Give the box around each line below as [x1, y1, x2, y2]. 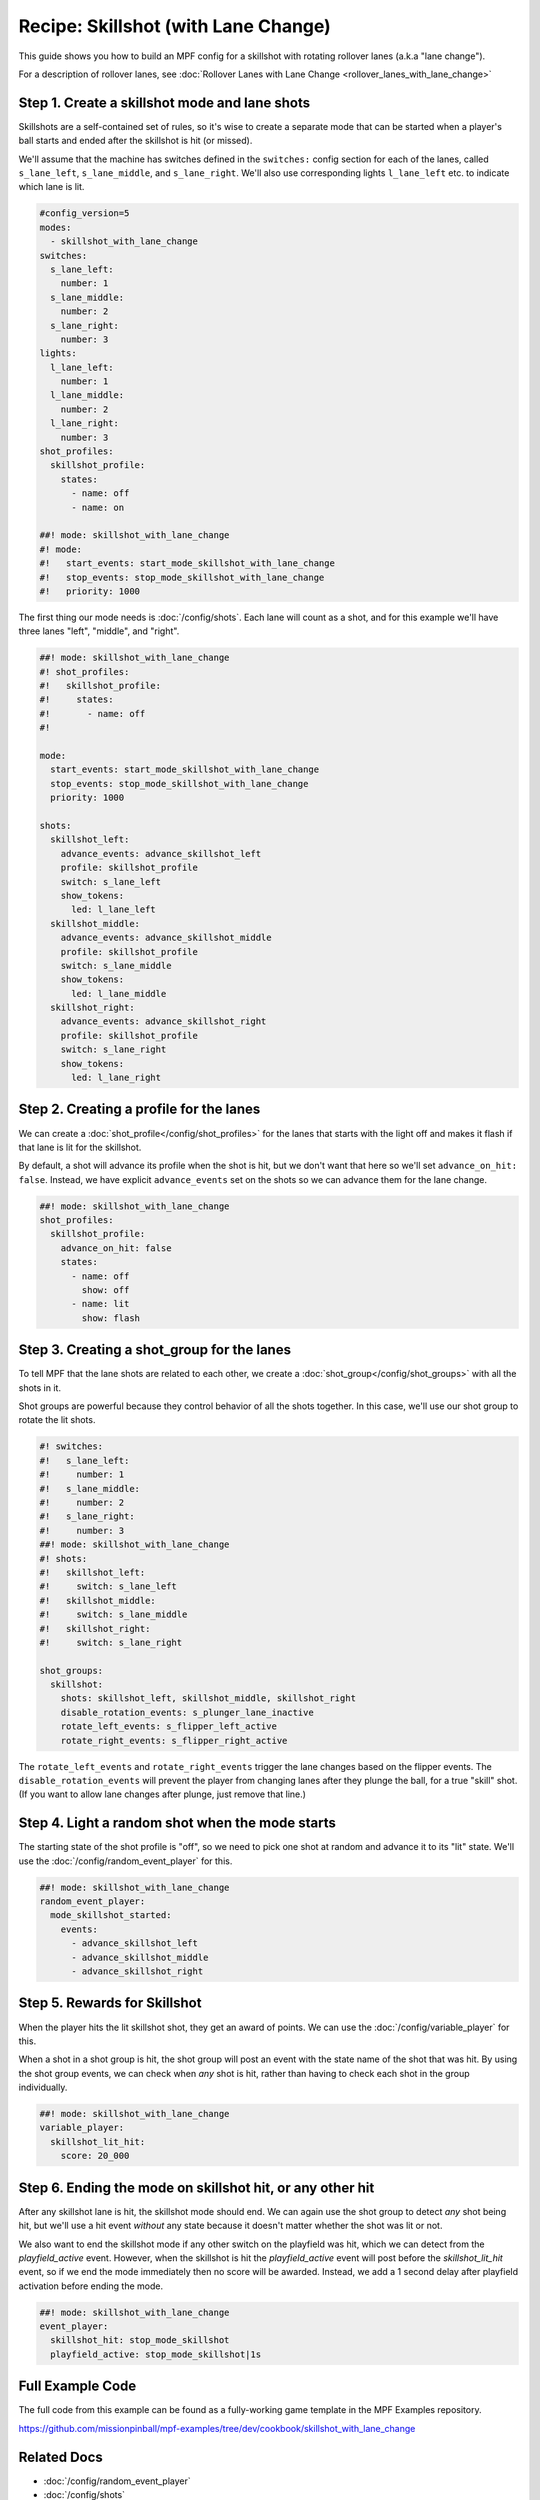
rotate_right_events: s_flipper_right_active [60, 1735, 288, 1746]
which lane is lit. [18, 181, 85, 193]
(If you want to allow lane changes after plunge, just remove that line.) [18, 1788, 307, 1800]
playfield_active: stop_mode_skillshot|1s [50, 2348, 262, 2360]
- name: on [71, 501, 125, 513]
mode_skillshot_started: [50, 1910, 172, 1921]
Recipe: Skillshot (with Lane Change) [18, 15, 332, 37]
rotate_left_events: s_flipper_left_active [60, 1721, 277, 1732]
